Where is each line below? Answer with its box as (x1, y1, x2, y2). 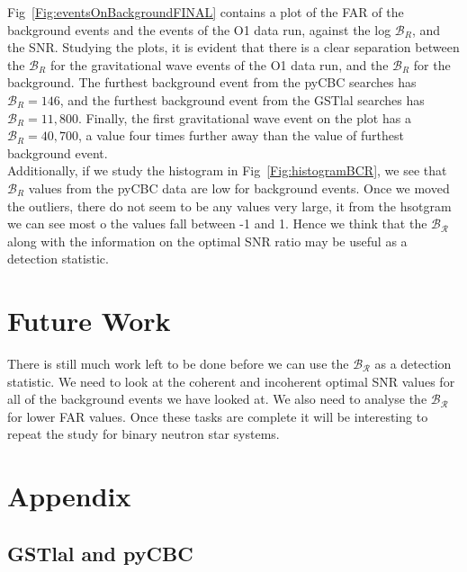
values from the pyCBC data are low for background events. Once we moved (28, 178, 450, 197)
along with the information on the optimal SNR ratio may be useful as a (7, 231, 408, 250)
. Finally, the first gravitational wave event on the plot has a (78, 108, 411, 127)
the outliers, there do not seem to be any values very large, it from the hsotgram (7, 196, 452, 215)
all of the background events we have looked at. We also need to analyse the (7, 389, 427, 408)
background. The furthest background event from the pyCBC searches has (7, 73, 417, 92)
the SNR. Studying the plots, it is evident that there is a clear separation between (7, 38, 460, 57)
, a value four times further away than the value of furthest (78, 126, 404, 145)
